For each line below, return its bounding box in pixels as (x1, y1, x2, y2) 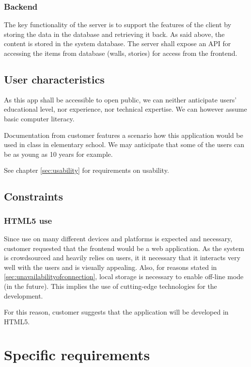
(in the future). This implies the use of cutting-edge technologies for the (4, 281, 217, 291)
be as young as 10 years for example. (4, 149, 113, 159)
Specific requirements (4, 345, 150, 365)
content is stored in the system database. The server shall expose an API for (4, 38, 231, 49)
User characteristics (4, 71, 105, 86)
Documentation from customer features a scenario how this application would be (4, 130, 243, 140)
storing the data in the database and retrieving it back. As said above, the (4, 29, 225, 39)
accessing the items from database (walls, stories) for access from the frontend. (4, 48, 237, 58)
